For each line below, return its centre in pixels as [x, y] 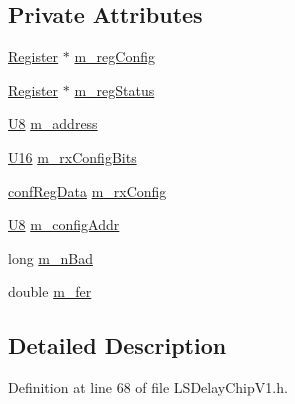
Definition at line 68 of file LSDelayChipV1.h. [148, 387]
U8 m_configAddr [64, 224]
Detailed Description [117, 345]
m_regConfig [114, 56]
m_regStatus [114, 89]
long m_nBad [50, 257]
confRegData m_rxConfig [87, 190]
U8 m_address [53, 123]
